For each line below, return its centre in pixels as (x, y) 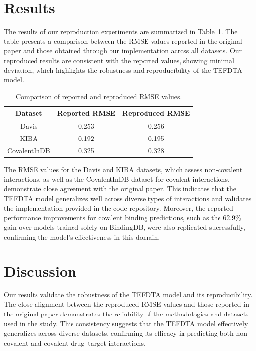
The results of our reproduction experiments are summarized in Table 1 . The (121, 31)
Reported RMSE (86, 113)
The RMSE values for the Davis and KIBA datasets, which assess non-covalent (123, 169)
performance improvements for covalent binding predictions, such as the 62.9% (123, 217)
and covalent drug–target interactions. (88, 342)
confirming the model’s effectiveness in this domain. (82, 237)
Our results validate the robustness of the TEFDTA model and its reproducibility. (128, 294)
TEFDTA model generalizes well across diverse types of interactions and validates (128, 198)
